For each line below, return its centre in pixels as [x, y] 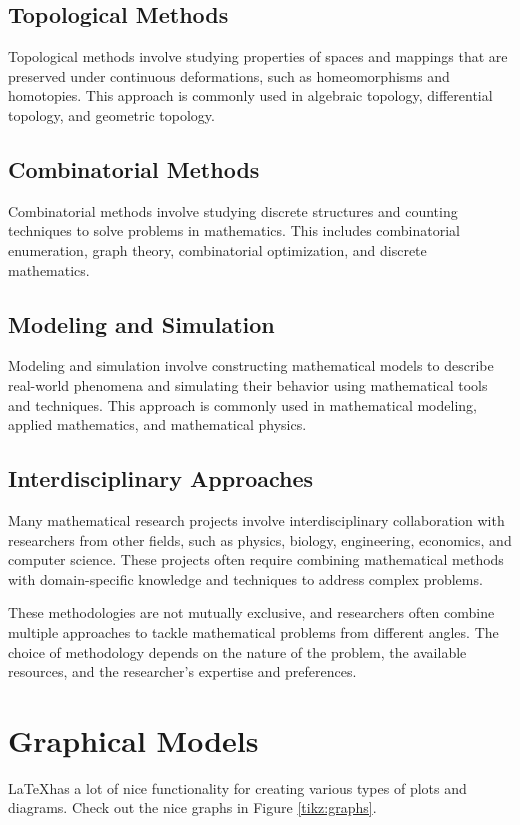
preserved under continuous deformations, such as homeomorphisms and [229, 75]
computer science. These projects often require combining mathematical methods [256, 559]
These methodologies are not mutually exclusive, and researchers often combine [251, 612]
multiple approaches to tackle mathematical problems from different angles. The [253, 631]
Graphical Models [133, 739]
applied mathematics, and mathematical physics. [157, 424]
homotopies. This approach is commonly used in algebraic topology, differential [250, 95]
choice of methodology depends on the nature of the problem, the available [237, 651]
